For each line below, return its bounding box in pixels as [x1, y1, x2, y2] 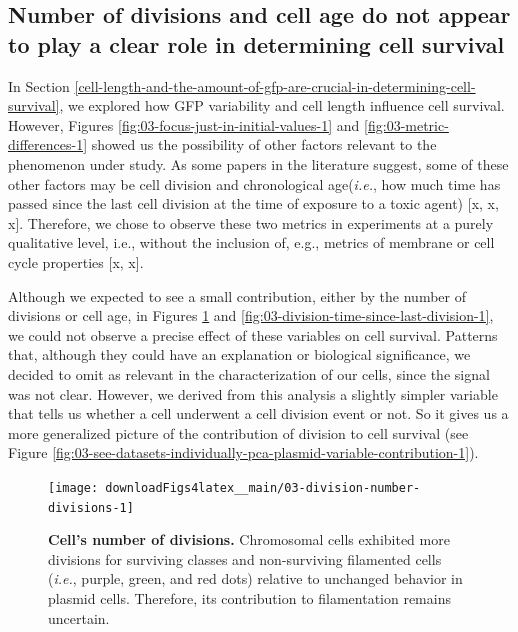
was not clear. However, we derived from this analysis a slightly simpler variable [8, 383, 498, 404]
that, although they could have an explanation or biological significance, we [8, 344, 471, 365]
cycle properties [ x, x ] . [8, 251, 144, 272]
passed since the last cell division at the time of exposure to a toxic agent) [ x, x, [8, 193, 499, 214]
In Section [8, 75, 70, 96]
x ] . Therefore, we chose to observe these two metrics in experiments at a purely [8, 212, 494, 233]
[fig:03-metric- [364, 114, 449, 135]
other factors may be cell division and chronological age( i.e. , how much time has [8, 173, 501, 194]
